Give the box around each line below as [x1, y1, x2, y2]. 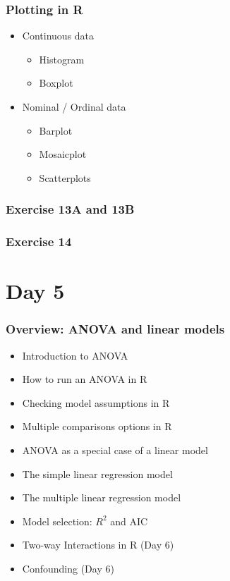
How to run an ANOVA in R [22, 372, 147, 386]
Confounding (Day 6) [22, 561, 114, 575]
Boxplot [39, 75, 73, 90]
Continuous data [22, 28, 95, 43]
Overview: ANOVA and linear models [6, 320, 225, 338]
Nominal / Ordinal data [22, 99, 126, 114]
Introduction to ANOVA [22, 348, 128, 362]
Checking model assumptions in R [22, 395, 170, 410]
